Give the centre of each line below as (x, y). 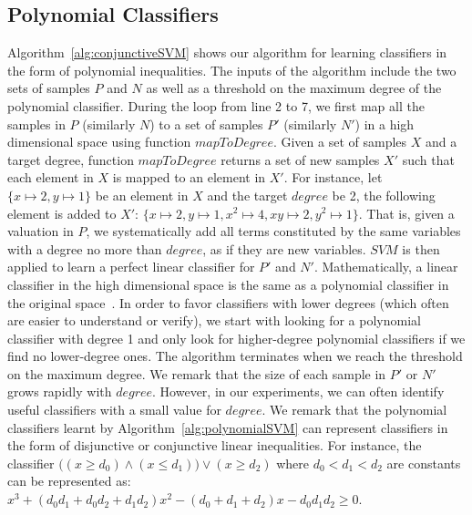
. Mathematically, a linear (386, 267)
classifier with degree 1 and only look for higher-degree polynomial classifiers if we (236, 338)
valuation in (41, 231)
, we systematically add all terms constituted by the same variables (273, 231)
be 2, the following (384, 195)
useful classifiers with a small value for (114, 410)
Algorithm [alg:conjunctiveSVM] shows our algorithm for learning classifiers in (227, 52)
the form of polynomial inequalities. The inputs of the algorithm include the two (232, 70)
